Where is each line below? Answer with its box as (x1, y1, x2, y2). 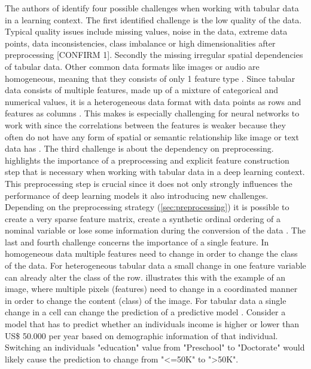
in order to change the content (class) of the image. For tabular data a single (5, 294, 286, 306)
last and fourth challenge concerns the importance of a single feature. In (5, 235, 269, 248)
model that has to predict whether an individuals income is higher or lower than (5, 318, 299, 330)
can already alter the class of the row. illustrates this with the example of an (5, 270, 286, 283)
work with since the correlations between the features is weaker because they (5, 118, 286, 131)
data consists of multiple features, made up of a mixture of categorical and (5, 84, 278, 96)
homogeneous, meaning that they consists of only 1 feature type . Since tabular (5, 72, 295, 84)
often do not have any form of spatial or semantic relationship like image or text (5, 130, 299, 143)
